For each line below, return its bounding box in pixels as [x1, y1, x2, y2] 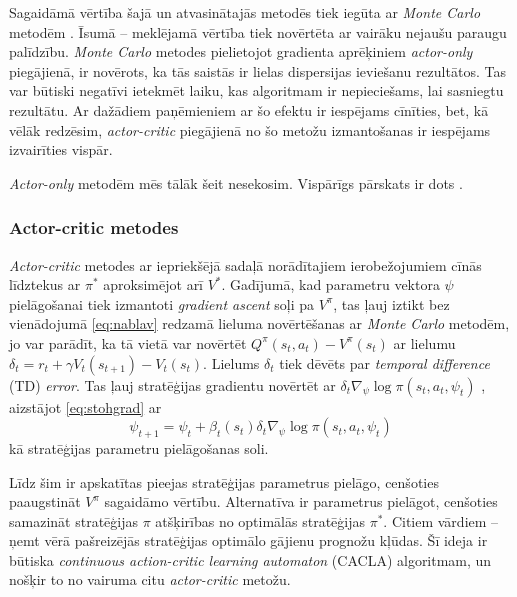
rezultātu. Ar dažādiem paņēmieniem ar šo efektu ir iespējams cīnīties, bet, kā [9, 99, 489, 120]
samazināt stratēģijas [9, 510, 138, 531]
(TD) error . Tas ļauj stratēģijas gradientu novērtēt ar [9, 374, 336, 395]
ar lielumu [393, 332, 456, 353]
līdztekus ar [9, 274, 81, 295]
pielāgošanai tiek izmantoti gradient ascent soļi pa [9, 293, 315, 314]
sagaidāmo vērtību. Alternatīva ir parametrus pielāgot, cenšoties [104, 491, 498, 512]
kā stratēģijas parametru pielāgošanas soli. [9, 437, 269, 458]
